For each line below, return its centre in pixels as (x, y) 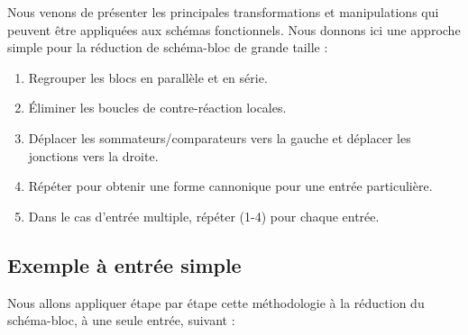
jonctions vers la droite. (93, 155)
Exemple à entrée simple (124, 264)
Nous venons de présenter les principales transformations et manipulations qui (223, 12)
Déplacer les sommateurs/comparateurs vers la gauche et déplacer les (220, 137)
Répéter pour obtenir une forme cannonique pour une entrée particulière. (230, 186)
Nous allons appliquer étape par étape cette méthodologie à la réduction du (216, 302)
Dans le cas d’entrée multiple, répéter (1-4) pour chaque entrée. (204, 216)
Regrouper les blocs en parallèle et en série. (148, 77)
